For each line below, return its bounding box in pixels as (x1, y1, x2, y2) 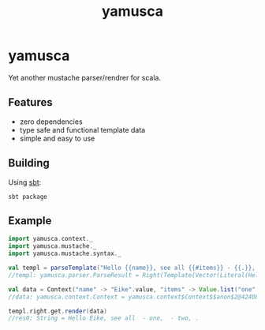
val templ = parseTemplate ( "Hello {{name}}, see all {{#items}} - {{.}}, (8, 264, 256, 272)
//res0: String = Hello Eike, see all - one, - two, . (8, 314, 200, 322)
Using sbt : (8, 177, 42, 187)
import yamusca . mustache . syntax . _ (8, 249, 122, 258)
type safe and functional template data (19, 125, 146, 134)
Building (8, 156, 50, 170)
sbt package (8, 193, 47, 201)
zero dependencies (19, 117, 83, 126)
